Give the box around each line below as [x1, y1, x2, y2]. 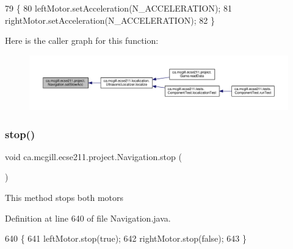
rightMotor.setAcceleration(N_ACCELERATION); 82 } [5, 13, 215, 26]
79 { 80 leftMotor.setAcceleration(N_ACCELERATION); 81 [5, 2, 232, 14]
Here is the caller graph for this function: [5, 34, 159, 47]
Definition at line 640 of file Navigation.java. [5, 211, 171, 224]
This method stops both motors [5, 191, 124, 204]
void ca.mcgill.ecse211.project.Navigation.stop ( [5, 150, 182, 163]
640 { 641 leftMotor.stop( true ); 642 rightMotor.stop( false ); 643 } [5, 232, 247, 245]
